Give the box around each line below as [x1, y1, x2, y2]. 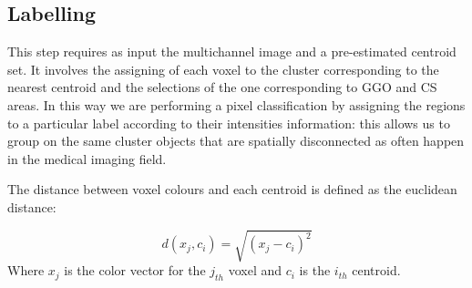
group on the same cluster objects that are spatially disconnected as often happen [7, 131, 465, 150]
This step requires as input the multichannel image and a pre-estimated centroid [7, 42, 457, 61]
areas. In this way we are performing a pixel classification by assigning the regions [7, 95, 466, 114]
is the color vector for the [64, 261, 206, 280]
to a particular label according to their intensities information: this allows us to [7, 113, 450, 132]
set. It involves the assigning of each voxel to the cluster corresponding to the [7, 59, 439, 78]
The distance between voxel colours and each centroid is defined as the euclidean [7, 180, 457, 199]
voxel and [228, 261, 282, 280]
